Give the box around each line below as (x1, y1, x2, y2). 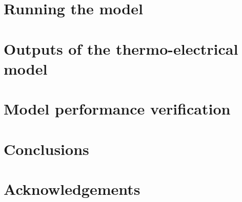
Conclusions (4, 138, 89, 159)
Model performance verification (4, 98, 231, 119)
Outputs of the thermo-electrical (4, 38, 238, 59)
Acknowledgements (4, 178, 140, 199)
